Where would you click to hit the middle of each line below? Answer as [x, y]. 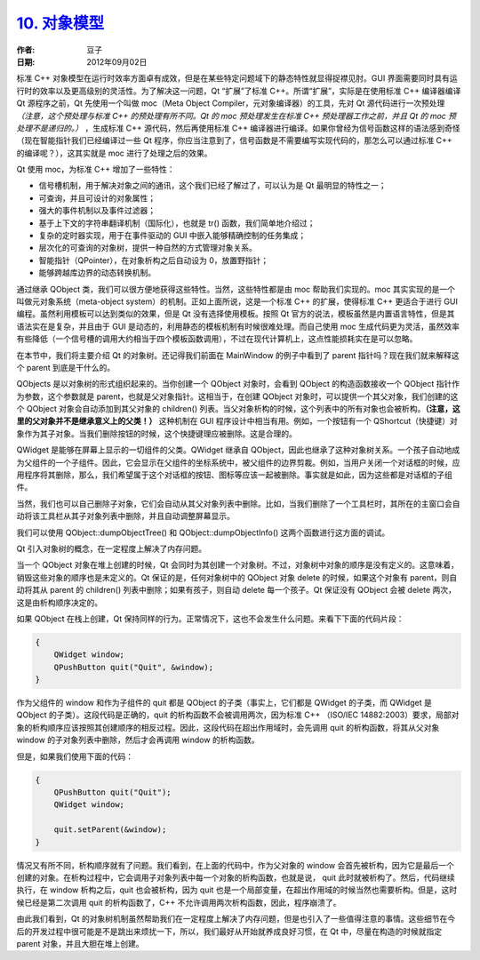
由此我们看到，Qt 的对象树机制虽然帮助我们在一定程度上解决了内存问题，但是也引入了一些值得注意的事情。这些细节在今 [236, 919]
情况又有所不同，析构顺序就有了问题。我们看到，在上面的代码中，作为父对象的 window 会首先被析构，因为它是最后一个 [236, 865]
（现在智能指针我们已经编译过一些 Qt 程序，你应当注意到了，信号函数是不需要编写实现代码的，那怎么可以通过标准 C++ [234, 140]
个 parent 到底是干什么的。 [66, 367]
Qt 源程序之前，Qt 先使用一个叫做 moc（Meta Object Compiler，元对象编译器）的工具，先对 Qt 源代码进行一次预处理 [231, 103]
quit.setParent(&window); [110, 830]
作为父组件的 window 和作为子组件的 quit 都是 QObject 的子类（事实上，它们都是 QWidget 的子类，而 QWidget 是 [224, 703]
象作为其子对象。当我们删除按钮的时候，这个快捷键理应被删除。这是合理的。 [156, 433]
